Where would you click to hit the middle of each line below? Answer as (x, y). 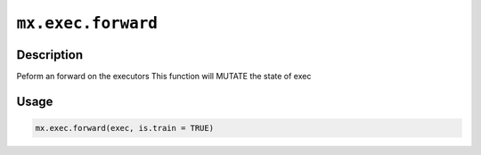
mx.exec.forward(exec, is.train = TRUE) (124, 128)
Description (50, 55)
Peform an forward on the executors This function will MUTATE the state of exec (164, 77)
